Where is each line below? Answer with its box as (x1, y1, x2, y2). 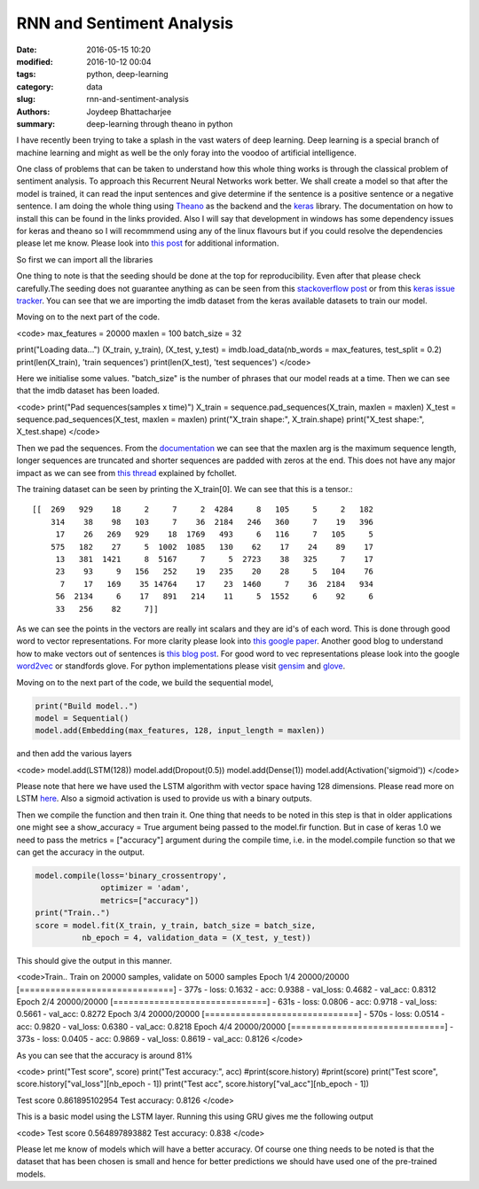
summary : (16, 118, 56, 129)
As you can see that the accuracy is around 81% (16, 1050, 193, 1060)
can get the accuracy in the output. (16, 847, 145, 857)
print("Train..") (35, 908, 111, 918)
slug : (16, 94, 35, 105)
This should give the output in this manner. (16, 955, 172, 966)
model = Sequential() (35, 713, 130, 723)
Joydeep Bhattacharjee (86, 106, 172, 117)
